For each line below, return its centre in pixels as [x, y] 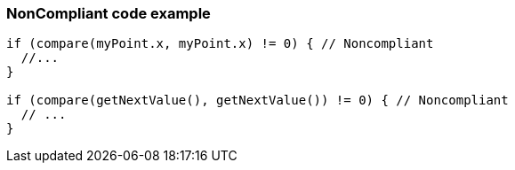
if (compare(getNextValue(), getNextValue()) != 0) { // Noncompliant [257, 100]
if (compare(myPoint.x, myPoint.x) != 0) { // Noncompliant [220, 44]
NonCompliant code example [109, 13]
